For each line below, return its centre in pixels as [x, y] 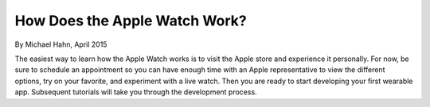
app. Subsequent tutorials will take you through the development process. [136, 92]
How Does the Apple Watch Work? [131, 21]
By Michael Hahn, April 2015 [61, 44]
